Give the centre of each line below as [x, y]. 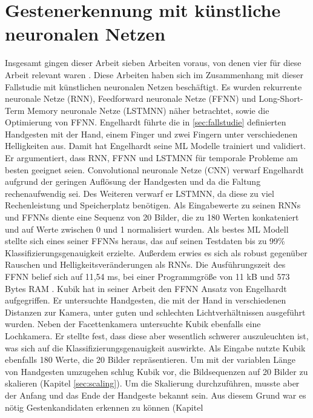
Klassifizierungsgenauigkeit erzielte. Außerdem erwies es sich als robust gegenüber [156, 252]
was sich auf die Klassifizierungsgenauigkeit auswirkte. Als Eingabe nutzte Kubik [155, 347]
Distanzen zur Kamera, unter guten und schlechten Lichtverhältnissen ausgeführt [155, 312]
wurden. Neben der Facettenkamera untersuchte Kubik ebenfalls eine [133, 324]
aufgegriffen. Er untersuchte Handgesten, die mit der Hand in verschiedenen [146, 300]
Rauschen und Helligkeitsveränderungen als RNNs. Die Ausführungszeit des [145, 264]
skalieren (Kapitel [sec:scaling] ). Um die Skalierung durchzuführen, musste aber [152, 383]
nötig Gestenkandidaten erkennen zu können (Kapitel [104, 407]
